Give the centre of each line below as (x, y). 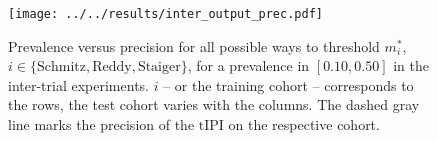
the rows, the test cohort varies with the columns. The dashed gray (214, 104)
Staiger (159, 67)
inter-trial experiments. (78, 84)
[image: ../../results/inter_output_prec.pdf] (165, 14)
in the (411, 65)
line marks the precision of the (101, 124)
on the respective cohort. (304, 124)
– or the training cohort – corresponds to (288, 84)
